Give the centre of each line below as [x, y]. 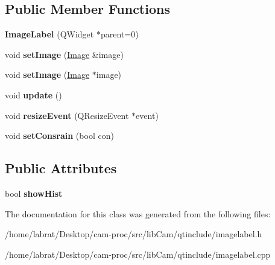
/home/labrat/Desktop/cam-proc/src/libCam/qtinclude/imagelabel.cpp [138, 254]
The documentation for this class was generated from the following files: [138, 213]
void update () [33, 94]
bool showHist [34, 193]
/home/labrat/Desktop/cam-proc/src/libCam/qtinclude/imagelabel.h [134, 234]
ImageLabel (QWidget [49, 34]
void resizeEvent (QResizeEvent [67, 115]
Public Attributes [61, 168]
